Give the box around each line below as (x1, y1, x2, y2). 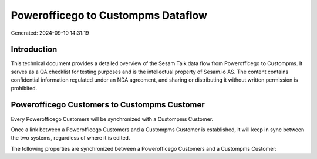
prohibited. (11, 84, 38, 92)
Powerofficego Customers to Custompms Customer (11, 100, 205, 110)
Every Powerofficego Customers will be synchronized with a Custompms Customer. (11, 115, 214, 123)
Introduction (11, 45, 58, 55)
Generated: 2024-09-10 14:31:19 (11, 29, 89, 36)
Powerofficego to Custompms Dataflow (11, 9, 208, 22)
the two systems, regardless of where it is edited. (11, 134, 130, 141)
